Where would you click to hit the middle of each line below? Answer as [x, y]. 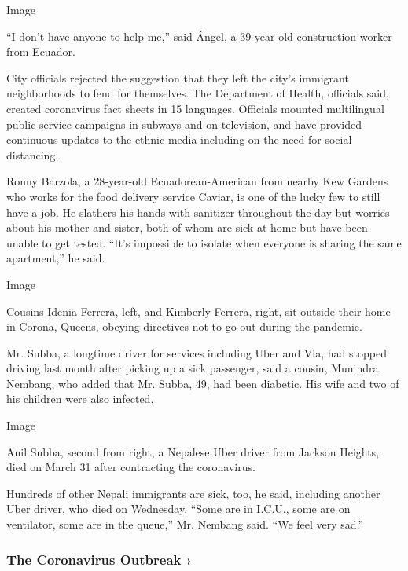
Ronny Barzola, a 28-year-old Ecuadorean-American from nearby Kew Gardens [197, 181]
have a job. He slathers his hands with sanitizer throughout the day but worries [198, 212]
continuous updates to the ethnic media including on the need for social [179, 139]
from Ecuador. [41, 51]
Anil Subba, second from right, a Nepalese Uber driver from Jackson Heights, [193, 451]
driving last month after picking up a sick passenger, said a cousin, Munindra [193, 368]
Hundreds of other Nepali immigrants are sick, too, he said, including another [193, 493]
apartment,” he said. [56, 258]
